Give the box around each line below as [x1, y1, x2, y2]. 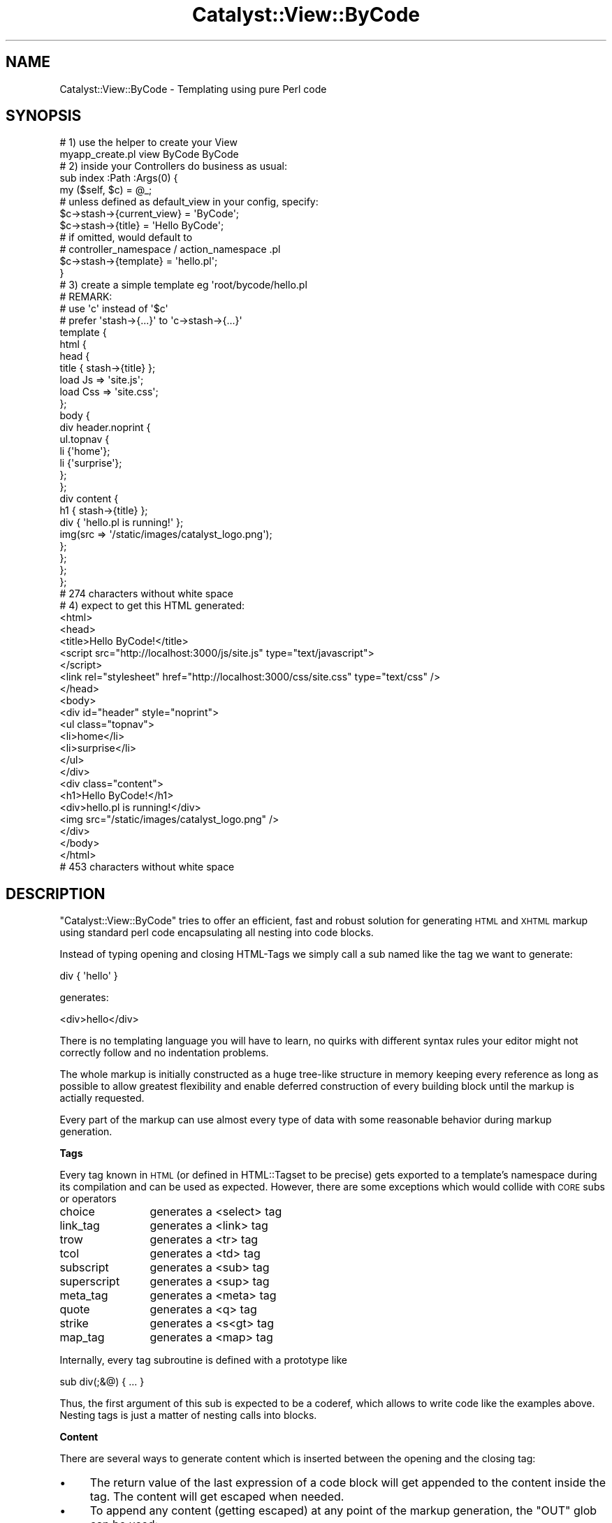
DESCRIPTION [6, 884, 105, 903]
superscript [59, 1274, 120, 1289]
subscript [59, 1260, 109, 1275]
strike [59, 1316, 89, 1331]
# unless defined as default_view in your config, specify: [59, 196, 319, 208]
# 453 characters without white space [59, 861, 235, 873]
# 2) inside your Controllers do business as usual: [59, 160, 287, 173]
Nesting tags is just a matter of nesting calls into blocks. [59, 1409, 317, 1422]
